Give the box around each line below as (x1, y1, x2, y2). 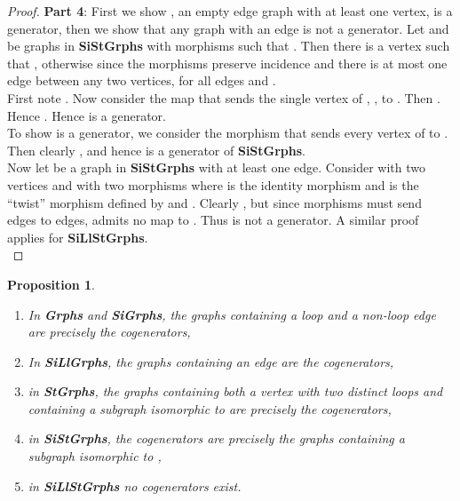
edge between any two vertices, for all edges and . (7, 71, 276, 90)
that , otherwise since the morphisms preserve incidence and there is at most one (7, 53, 448, 72)
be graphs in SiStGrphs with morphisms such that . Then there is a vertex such (7, 36, 450, 55)
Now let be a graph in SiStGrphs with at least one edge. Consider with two (7, 158, 425, 177)
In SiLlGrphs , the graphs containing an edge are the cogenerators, (28, 352, 394, 370)
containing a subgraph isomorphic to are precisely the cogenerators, (28, 399, 392, 417)
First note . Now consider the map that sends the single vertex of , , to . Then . (7, 88, 440, 107)
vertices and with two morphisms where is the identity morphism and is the (7, 175, 419, 194)
